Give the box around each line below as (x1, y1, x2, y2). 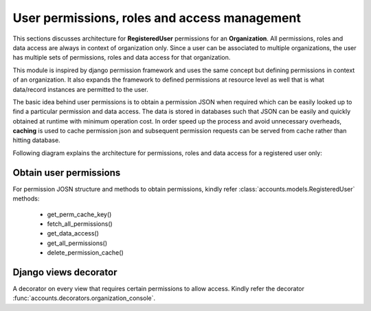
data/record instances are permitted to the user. (12, 85, 149, 93)
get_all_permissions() (47, 239, 108, 247)
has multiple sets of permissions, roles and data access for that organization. (12, 54, 231, 62)
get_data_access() (47, 229, 100, 238)
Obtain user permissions (12, 167, 121, 178)
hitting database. (12, 136, 61, 144)
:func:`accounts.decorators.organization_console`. (12, 294, 156, 302)
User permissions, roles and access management (12, 10, 302, 25)
